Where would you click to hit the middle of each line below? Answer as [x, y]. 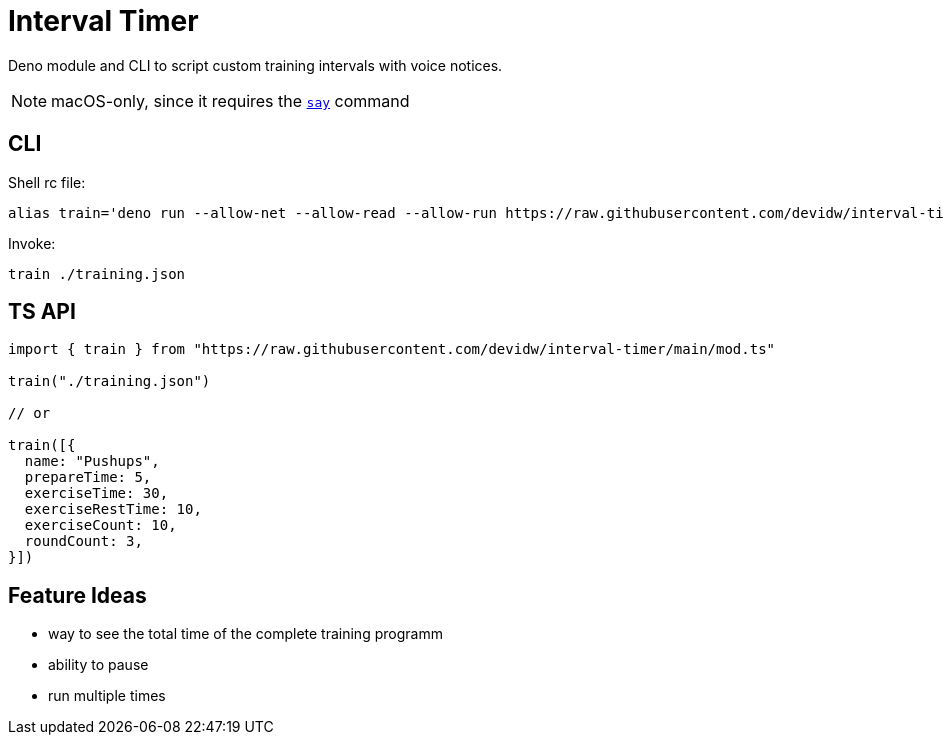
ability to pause [98, 665]
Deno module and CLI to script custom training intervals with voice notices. [255, 65]
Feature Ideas [77, 595]
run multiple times [107, 696]
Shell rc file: [47, 182]
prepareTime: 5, [88, 477]
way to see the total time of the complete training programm [245, 634]
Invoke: [32, 243]
